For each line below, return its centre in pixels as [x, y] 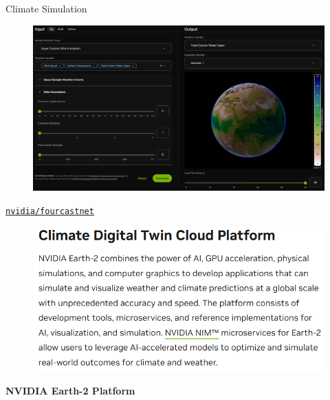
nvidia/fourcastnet [50, 211]
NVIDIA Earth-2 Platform [70, 391]
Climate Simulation [46, 8]
